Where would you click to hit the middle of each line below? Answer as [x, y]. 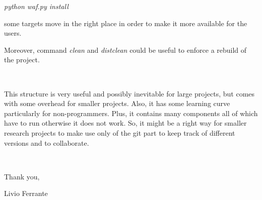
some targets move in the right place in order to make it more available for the [126, 23]
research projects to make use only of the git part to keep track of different [120, 132]
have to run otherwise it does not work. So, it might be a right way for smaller [125, 123]
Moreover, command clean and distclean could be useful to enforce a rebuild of [125, 49]
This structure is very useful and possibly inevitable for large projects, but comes [129, 93]
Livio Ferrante [26, 193]
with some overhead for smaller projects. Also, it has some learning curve [117, 103]
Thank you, [22, 176]
